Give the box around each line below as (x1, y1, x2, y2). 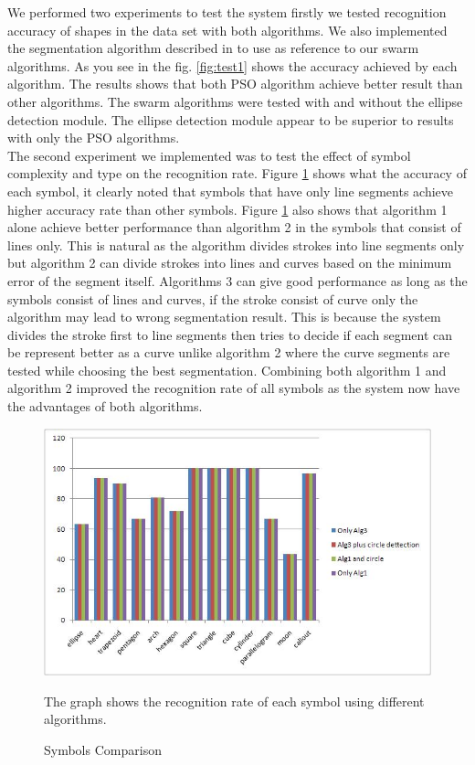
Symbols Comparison (44, 739, 162, 759)
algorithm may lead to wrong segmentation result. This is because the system (7, 307, 441, 326)
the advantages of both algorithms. (7, 397, 203, 416)
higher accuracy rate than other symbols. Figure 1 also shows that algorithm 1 (7, 199, 448, 218)
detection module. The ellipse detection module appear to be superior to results (7, 110, 454, 129)
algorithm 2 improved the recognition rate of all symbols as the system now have (7, 378, 460, 398)
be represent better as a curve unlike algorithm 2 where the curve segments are (7, 343, 450, 362)
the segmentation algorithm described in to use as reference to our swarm (7, 38, 419, 58)
